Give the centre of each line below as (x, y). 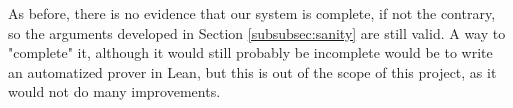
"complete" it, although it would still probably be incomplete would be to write (250, 52)
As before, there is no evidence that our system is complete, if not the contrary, (252, 13)
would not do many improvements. (114, 91)
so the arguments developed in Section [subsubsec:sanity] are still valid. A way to (257, 32)
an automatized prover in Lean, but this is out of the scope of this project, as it (252, 71)
